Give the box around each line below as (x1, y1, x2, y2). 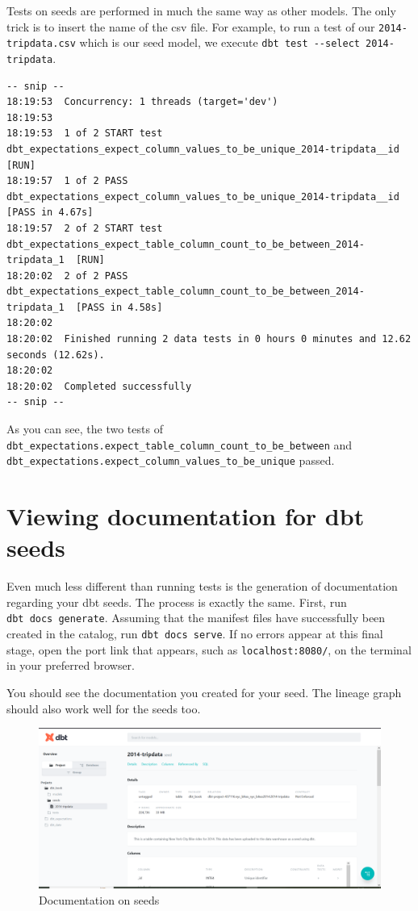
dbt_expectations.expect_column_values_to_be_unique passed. (6, 452, 335, 469)
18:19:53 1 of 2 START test (6, 127, 163, 140)
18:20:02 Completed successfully (6, 380, 192, 392)
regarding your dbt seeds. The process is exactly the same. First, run (6, 593, 347, 610)
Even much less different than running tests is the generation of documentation (6, 578, 398, 595)
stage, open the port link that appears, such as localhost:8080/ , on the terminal (6, 641, 412, 658)
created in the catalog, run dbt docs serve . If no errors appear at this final (6, 625, 383, 642)
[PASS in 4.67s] (6, 207, 94, 219)
